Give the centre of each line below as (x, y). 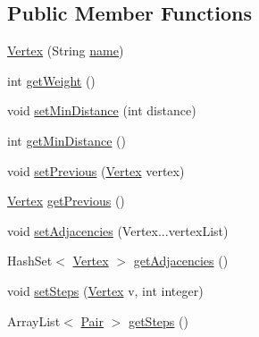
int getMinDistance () (67, 140)
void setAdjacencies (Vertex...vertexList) (118, 230)
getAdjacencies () (181, 261)
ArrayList (34, 320)
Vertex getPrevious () (66, 201)
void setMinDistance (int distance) (102, 110)
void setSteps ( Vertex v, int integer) (105, 290)
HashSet (30, 261)
